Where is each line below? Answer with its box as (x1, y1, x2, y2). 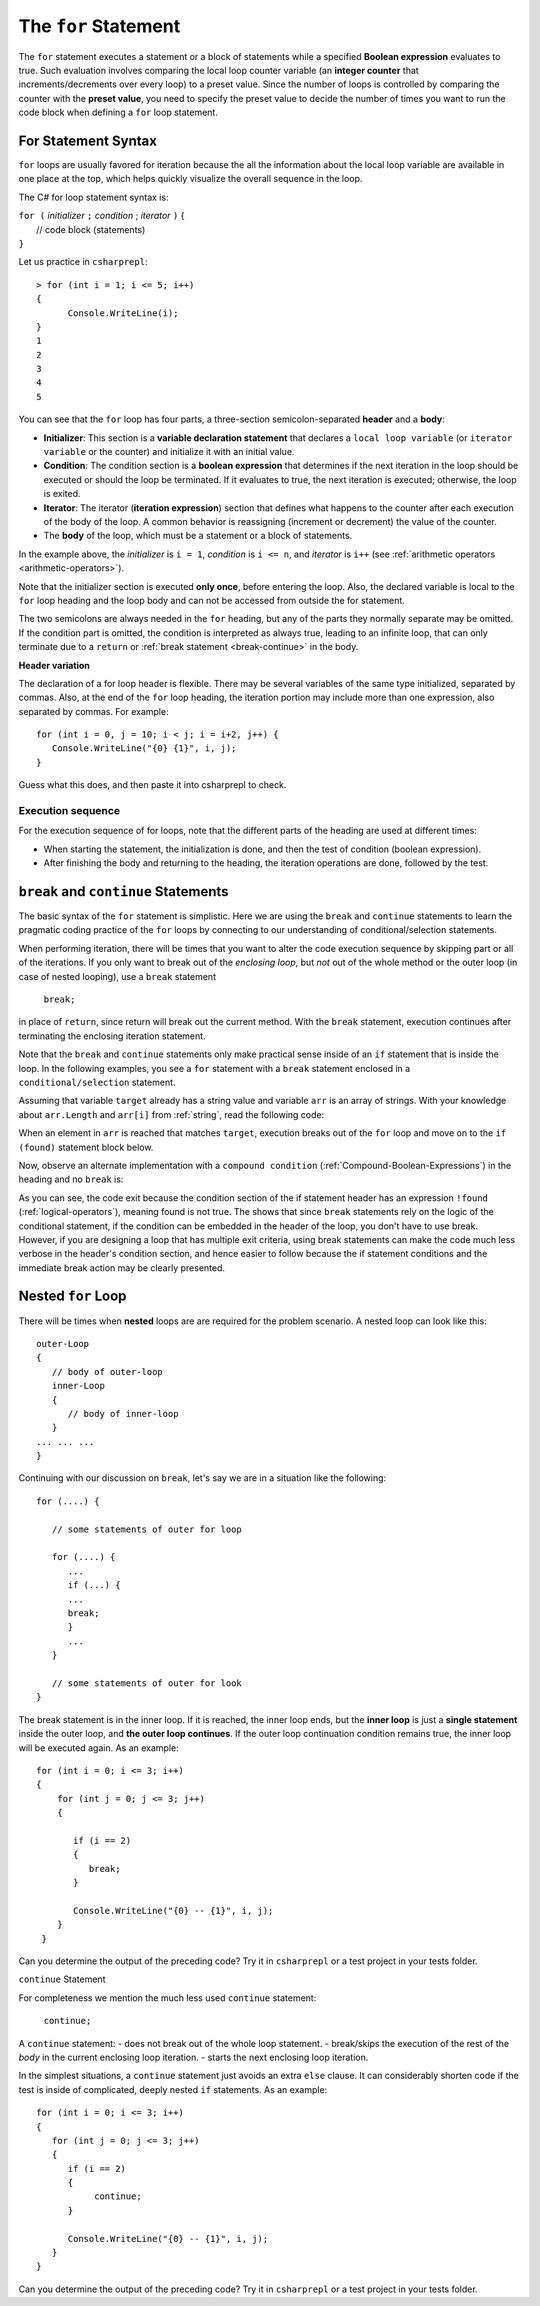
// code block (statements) (36, 223, 146, 235)
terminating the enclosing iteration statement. (18, 1030, 206, 1042)
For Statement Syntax (18, 132, 157, 149)
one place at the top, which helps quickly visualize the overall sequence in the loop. (18, 173, 363, 185)
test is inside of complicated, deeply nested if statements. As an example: (18, 2083, 328, 2095)
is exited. (43, 488, 81, 500)
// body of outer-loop (51, 1366, 164, 1377)
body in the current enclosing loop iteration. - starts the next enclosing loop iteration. (18, 2051, 369, 2063)
